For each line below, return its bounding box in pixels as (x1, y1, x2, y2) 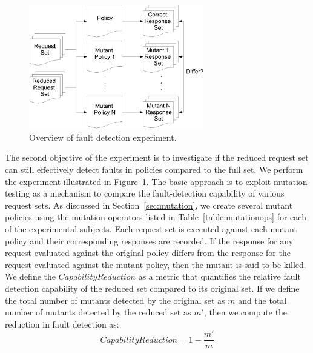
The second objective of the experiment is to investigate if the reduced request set (5, 151, 309, 164)
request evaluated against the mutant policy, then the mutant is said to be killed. (5, 258, 306, 271)
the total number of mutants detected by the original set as (5, 294, 225, 306)
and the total (238, 294, 287, 306)
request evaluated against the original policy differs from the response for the (5, 246, 291, 259)
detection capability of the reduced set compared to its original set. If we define (5, 281, 300, 294)
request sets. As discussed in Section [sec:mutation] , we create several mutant (5, 198, 293, 211)
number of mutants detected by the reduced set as (5, 306, 191, 318)
